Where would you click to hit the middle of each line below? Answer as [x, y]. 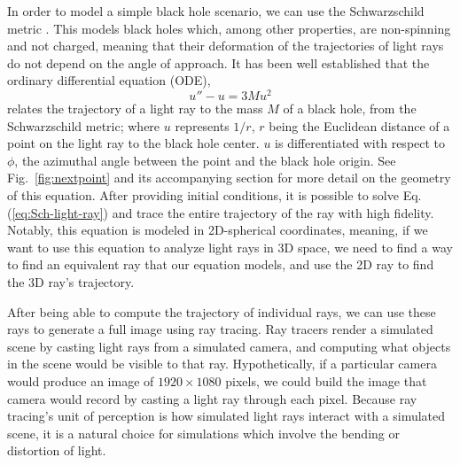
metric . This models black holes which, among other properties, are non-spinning [229, 28]
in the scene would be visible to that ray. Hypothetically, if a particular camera [222, 364]
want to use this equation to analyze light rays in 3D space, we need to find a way [230, 247]
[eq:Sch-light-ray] [58, 212]
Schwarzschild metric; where [84, 125]
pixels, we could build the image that [326, 380]
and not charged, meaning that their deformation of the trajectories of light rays [226, 46]
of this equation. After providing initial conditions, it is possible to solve [203, 195]
